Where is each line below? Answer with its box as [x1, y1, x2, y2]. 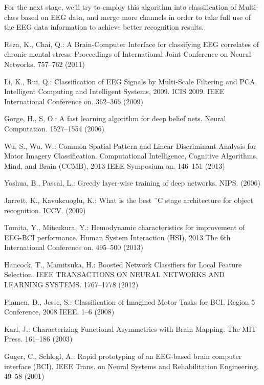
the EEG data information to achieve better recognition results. [4, 21, 204, 32]
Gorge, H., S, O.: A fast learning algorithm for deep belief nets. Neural [4, 113, 226, 124]
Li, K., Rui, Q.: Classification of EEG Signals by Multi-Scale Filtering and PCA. [4, 76, 257, 86]
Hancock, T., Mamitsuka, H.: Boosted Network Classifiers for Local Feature [4, 259, 242, 269]
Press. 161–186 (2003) [4, 333, 73, 344]
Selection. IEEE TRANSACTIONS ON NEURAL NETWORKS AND [4, 269, 225, 280]
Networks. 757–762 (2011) [4, 58, 85, 69]
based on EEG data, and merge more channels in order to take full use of [20, 11, 251, 22]
